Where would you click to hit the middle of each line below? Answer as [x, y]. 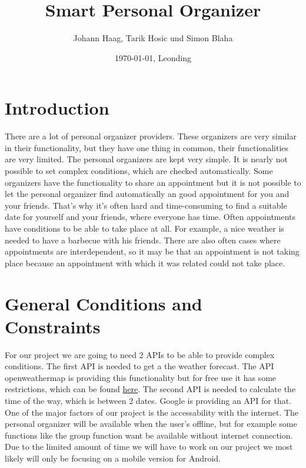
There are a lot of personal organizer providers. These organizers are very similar [151, 136]
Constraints [53, 326]
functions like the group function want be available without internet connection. [149, 435]
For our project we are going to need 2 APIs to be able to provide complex [140, 354]
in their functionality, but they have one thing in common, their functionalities [147, 147]
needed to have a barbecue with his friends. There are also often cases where [143, 240]
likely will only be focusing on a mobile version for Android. [113, 458]
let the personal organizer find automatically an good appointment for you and [147, 194]
